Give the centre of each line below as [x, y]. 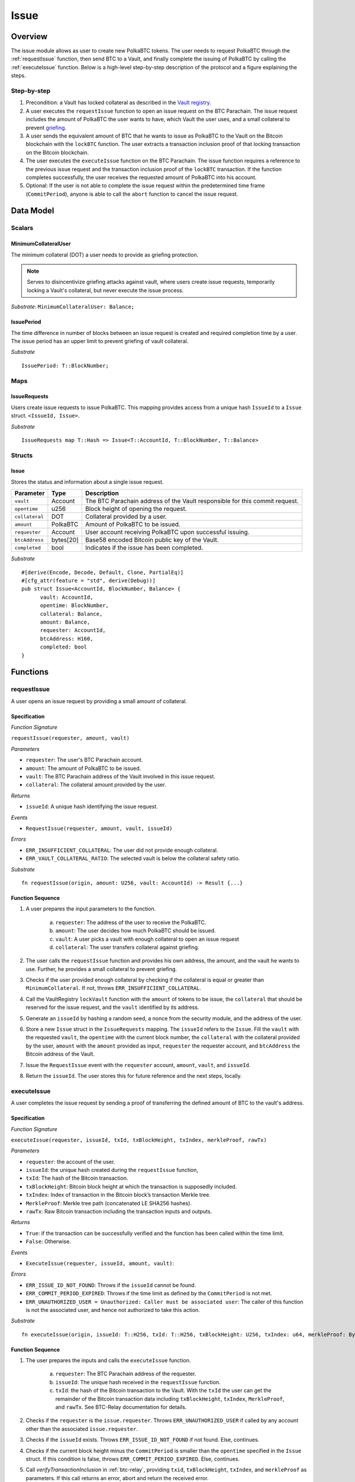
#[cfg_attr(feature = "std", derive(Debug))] [89, 581]
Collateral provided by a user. [126, 517]
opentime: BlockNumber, [75, 606]
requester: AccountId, [73, 630]
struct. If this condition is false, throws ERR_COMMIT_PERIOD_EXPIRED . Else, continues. [133, 1459]
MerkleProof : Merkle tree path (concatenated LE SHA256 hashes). [109, 1203]
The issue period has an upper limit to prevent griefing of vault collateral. [100, 341]
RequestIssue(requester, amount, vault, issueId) [99, 828]
